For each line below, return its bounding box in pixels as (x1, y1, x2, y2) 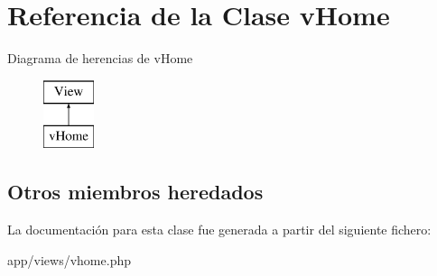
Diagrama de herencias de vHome (7, 49, 193, 68)
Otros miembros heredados (7, 178, 264, 206)
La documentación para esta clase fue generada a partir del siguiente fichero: (7, 220, 432, 239)
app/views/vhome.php (7, 250, 131, 269)
